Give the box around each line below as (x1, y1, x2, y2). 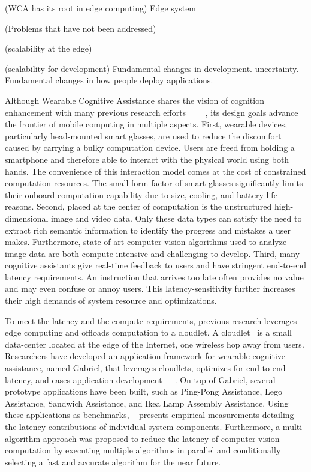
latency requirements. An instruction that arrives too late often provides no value (5, 270, 304, 283)
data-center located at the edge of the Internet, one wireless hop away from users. (5, 337, 304, 350)
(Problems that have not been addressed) (5, 22, 156, 34)
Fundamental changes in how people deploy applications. (5, 74, 213, 86)
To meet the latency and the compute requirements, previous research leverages (5, 314, 297, 327)
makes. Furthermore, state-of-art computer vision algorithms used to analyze (5, 235, 287, 248)
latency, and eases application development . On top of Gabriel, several (5, 373, 276, 386)
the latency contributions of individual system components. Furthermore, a (5, 420, 280, 432)
